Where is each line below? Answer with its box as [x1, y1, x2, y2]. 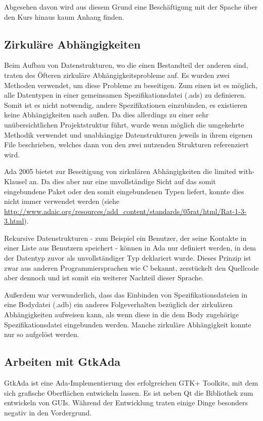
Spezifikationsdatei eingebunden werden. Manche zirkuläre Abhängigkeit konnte [4, 319, 251, 329]
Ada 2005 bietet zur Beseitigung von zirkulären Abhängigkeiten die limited [4, 166, 236, 177]
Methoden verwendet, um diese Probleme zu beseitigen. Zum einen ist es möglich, [4, 79, 258, 90]
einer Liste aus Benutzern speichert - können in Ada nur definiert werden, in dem [4, 242, 256, 253]
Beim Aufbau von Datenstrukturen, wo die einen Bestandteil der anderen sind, [4, 60, 248, 70]
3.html [4, 216, 24, 226]
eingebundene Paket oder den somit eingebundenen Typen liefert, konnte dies [4, 186, 244, 196]
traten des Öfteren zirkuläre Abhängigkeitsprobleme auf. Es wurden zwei [4, 69, 230, 80]
